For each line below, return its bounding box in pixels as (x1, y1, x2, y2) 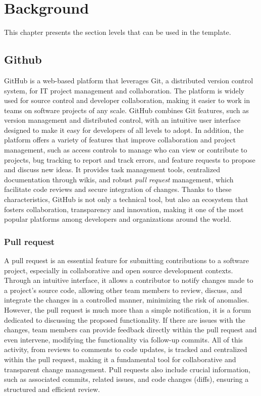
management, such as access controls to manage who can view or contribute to (4, 144, 247, 155)
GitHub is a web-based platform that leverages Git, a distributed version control (4, 75, 253, 85)
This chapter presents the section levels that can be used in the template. (4, 27, 231, 37)
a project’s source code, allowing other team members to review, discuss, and (4, 284, 242, 295)
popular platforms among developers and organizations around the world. (4, 214, 232, 224)
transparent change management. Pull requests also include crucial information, (4, 364, 250, 374)
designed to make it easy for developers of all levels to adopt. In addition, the (4, 124, 244, 135)
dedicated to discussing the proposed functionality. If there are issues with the (4, 314, 245, 325)
